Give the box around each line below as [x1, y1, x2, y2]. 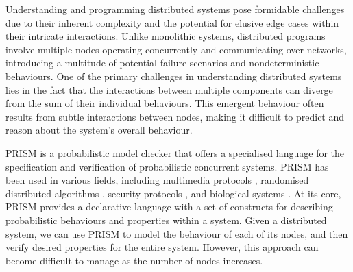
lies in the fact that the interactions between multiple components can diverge [5, 82, 333, 97]
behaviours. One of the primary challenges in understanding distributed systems [5, 69, 342, 83]
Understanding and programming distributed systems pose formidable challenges [5, 2, 345, 16]
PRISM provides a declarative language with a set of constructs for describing [5, 199, 333, 214]
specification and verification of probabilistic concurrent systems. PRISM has [5, 159, 329, 173]
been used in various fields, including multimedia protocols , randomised [5, 173, 309, 187]
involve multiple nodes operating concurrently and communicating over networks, [5, 42, 347, 56]
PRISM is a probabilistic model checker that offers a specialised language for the [5, 145, 345, 160]
